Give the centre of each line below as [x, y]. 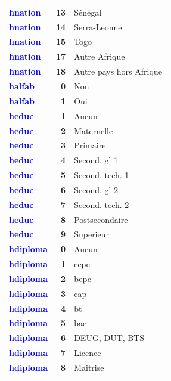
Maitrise [89, 367]
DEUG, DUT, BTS [109, 338]
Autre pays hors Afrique [118, 71]
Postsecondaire [101, 219]
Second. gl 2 [96, 189]
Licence [88, 353]
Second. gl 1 [96, 160]
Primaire [90, 145]
